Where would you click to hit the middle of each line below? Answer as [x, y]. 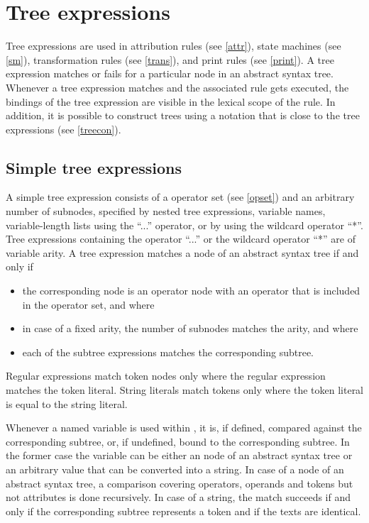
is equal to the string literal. [67, 403]
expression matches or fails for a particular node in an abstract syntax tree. [170, 73]
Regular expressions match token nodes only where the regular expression [166, 376]
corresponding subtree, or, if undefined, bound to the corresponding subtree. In [178, 441]
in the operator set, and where [88, 304]
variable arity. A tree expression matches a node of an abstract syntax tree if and [182, 252]
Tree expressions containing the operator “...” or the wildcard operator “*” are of [181, 239]
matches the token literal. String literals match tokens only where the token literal [185, 390]
